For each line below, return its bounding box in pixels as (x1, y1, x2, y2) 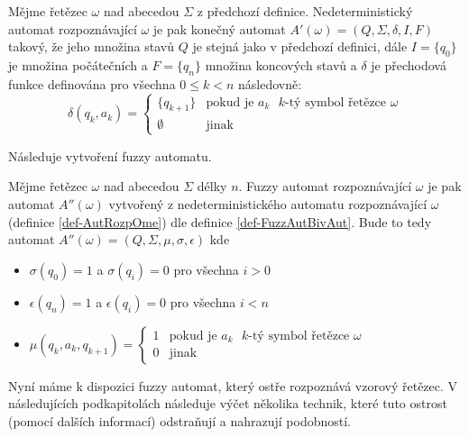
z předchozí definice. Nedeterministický (197, 2, 413, 20)
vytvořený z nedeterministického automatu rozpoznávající (108, 194, 428, 213)
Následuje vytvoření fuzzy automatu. (8, 146, 212, 165)
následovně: (237, 74, 302, 93)
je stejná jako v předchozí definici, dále (192, 37, 408, 56)
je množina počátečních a (8, 55, 148, 74)
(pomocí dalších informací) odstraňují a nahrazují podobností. (8, 411, 351, 430)
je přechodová (371, 55, 446, 74)
